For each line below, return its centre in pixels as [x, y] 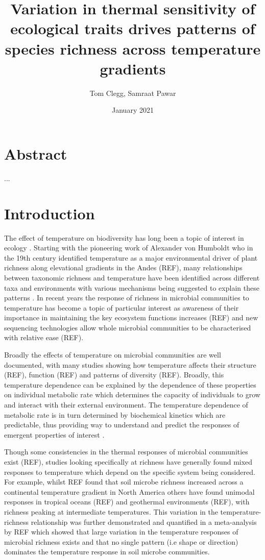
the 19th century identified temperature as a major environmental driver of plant [131, 257]
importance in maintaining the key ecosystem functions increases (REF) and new [131, 317]
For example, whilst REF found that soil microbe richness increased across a [124, 482]
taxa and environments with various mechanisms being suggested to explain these [132, 287]
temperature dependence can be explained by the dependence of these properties [130, 384]
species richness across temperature [133, 48]
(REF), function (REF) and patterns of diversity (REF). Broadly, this [114, 375]
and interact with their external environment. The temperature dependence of [126, 405]
